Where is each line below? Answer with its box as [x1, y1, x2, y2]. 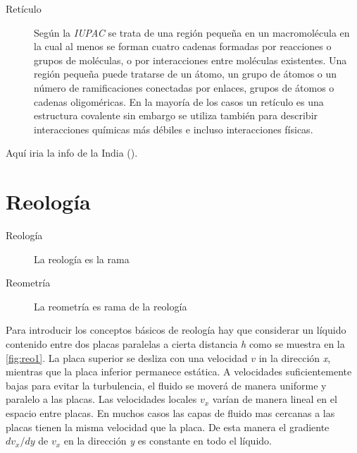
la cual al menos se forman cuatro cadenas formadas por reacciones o [34, 39, 332, 54]
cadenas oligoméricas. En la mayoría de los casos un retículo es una [34, 94, 324, 109]
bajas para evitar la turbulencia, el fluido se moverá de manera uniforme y [6, 377, 327, 392]
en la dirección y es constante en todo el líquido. [63, 433, 272, 448]
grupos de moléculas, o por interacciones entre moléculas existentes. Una [34, 52, 347, 67]
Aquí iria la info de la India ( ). [6, 145, 138, 160]
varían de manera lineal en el [212, 392, 337, 406]
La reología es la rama [34, 251, 130, 266]
